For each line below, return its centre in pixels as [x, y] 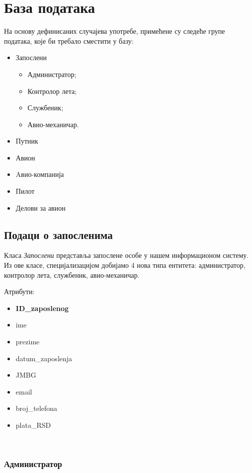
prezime [28, 342]
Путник [27, 141]
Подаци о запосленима [58, 234]
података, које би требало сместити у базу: [69, 40]
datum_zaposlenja [44, 358]
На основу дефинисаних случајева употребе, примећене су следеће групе [115, 31]
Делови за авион [41, 207]
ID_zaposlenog [42, 308]
